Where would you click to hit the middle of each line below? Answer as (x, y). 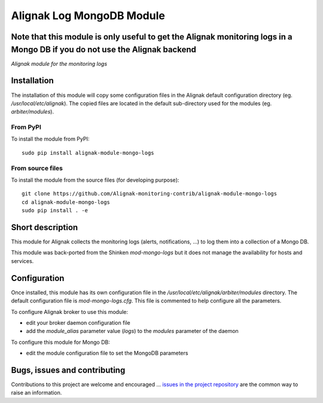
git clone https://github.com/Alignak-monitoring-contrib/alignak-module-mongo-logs (150, 194)
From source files (37, 168)
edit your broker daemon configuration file (78, 322)
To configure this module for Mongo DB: (60, 342)
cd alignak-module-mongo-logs (66, 202)
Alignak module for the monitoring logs (59, 63)
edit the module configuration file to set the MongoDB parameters (107, 353)
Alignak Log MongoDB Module (88, 16)
